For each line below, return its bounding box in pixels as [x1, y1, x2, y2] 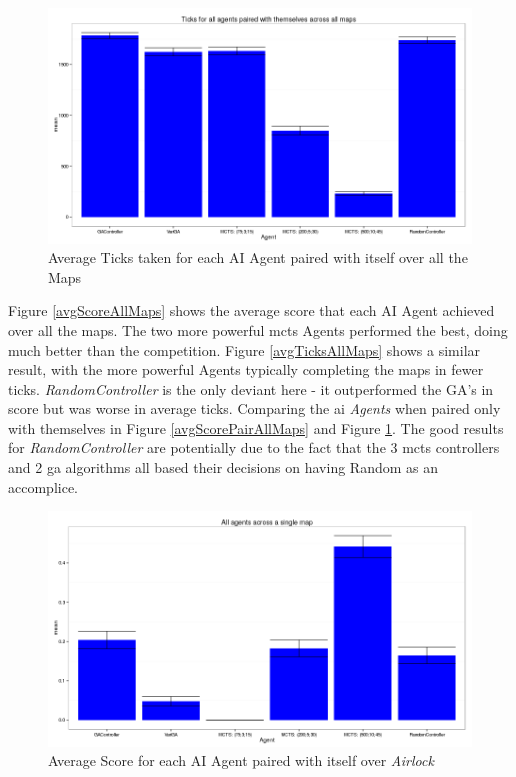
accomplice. [8, 476, 78, 497]
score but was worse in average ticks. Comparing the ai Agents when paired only [8, 398, 501, 419]
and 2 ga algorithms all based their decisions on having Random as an [8, 457, 439, 478]
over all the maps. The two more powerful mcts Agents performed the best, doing [8, 319, 508, 340]
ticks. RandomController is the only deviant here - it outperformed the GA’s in [8, 378, 494, 399]
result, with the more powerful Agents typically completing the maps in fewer [8, 359, 484, 380]
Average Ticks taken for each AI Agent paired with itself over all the [48, 247, 468, 268]
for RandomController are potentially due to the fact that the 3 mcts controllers [8, 437, 500, 458]
